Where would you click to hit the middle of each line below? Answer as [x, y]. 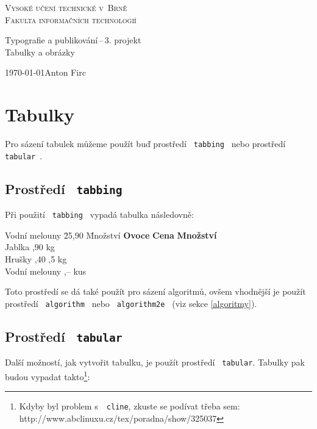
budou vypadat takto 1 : [48, 375]
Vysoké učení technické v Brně [66, 7]
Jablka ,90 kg [30, 247]
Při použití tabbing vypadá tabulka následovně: [99, 215]
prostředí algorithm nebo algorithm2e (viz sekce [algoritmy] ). [131, 303]
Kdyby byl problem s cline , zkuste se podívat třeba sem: [130, 406]
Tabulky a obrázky [40, 52]
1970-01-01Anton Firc [45, 72]
